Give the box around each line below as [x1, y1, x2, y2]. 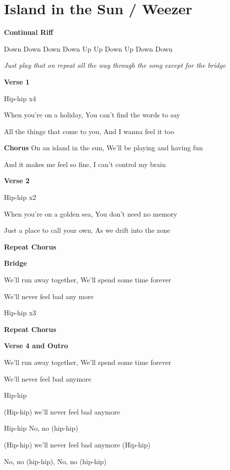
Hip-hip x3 [4, 307, 36, 318]
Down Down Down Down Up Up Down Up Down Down [4, 43, 173, 54]
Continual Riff [4, 27, 53, 37]
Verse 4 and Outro [4, 340, 68, 351]
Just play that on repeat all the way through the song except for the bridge [4, 60, 226, 70]
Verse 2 [4, 175, 29, 186]
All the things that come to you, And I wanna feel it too [4, 126, 174, 136]
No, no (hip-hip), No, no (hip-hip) [4, 456, 107, 466]
